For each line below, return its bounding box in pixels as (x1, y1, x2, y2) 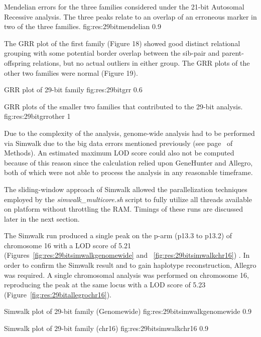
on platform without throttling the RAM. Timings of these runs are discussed (4, 204, 243, 214)
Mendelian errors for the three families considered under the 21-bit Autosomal (4, 2, 244, 12)
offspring (4, 57, 31, 68)
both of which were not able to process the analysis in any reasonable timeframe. (4, 167, 253, 178)
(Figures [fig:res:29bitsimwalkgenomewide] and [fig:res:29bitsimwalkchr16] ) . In (4, 250, 250, 260)
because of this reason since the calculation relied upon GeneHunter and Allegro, (4, 157, 253, 167)
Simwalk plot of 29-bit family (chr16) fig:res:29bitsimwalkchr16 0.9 (4, 323, 209, 333)
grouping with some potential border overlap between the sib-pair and (4, 48, 220, 58)
